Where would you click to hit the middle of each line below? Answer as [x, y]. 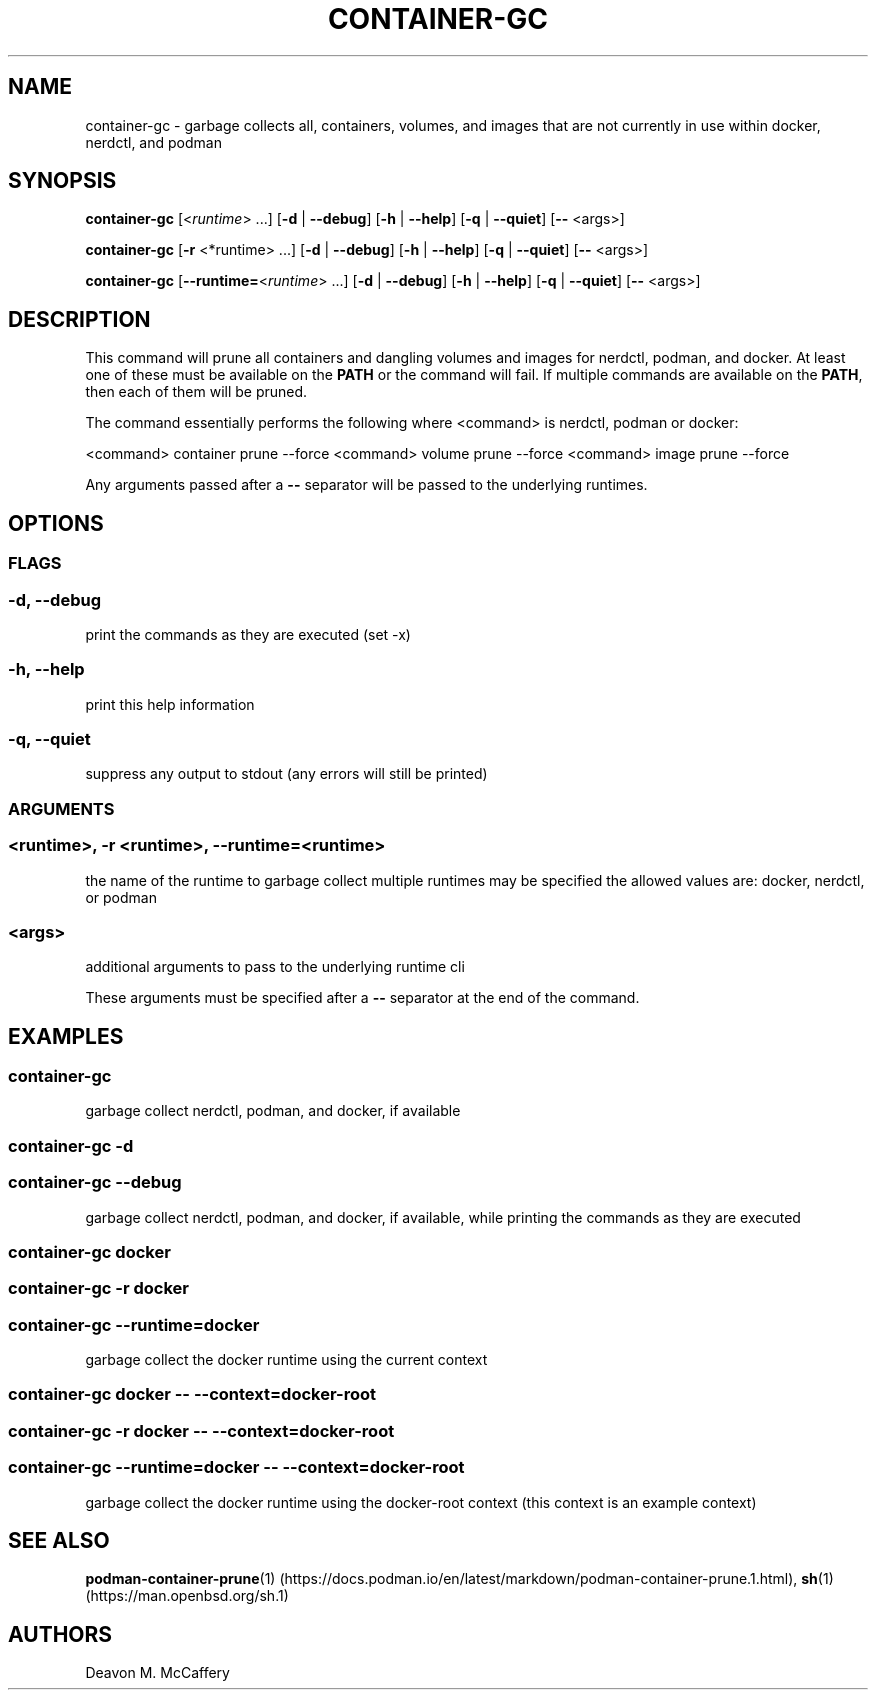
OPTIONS [56, 523]
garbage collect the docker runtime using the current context [286, 1360]
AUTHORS [60, 1634]
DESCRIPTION [79, 319]
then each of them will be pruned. [196, 392]
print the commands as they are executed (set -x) [248, 634]
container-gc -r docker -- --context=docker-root [201, 1430]
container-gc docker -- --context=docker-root [192, 1394]
